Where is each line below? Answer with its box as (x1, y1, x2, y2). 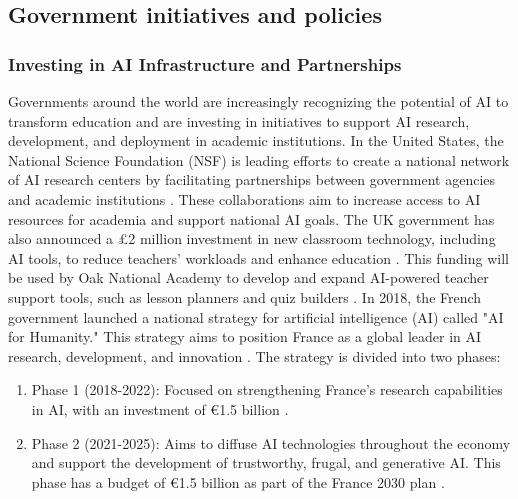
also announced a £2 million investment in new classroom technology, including (8, 228, 496, 249)
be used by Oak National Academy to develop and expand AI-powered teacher (8, 267, 489, 288)
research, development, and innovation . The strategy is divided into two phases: (8, 345, 501, 366)
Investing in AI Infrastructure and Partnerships (8, 51, 402, 76)
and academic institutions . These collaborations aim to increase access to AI (8, 188, 481, 209)
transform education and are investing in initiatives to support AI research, (8, 110, 470, 131)
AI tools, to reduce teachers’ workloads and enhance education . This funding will (8, 247, 509, 268)
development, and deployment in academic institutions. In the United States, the (8, 130, 504, 151)
